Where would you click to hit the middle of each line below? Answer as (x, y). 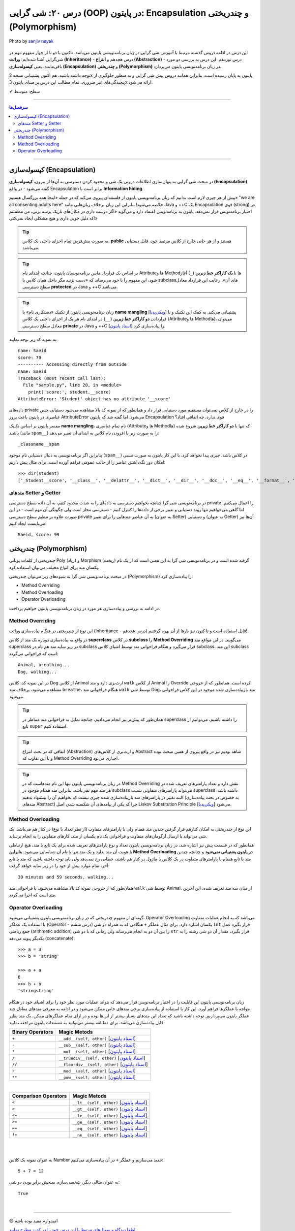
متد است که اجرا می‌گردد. (33, 895)
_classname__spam (39, 444)
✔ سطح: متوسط (25, 91)
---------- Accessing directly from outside (73, 365)
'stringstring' (36, 991)
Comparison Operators (40, 1096)
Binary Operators (33, 1032)
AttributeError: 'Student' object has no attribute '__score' (94, 399)
